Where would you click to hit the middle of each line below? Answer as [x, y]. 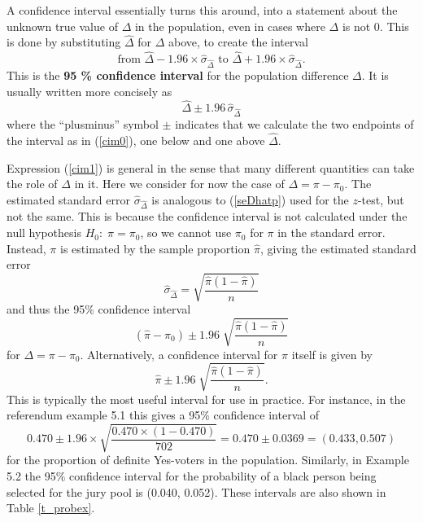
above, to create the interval [238, 42]
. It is [375, 75]
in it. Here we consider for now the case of [179, 184]
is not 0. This [375, 26]
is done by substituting [64, 42]
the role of [32, 184]
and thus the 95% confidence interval [99, 309]
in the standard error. [331, 232]
